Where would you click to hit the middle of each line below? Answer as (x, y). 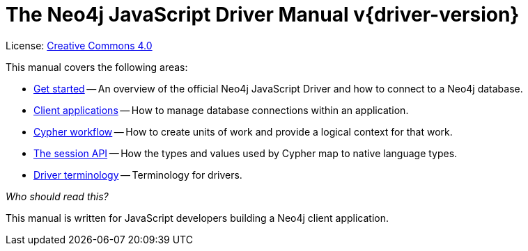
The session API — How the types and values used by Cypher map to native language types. (246, 153)
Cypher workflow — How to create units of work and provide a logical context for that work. (243, 131)
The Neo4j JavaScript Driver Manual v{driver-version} (263, 15)
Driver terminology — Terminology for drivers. (138, 175)
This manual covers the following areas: (97, 67)
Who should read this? (57, 196)
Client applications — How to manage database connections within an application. (221, 110)
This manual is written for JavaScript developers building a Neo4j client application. (197, 218)
